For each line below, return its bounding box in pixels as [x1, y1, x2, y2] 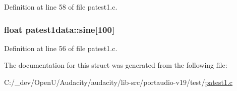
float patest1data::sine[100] [4, 23, 115, 35]
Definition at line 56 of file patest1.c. [4, 42, 117, 53]
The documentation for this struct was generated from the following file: [4, 60, 227, 70]
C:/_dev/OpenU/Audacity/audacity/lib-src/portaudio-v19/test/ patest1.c [4, 77, 233, 87]
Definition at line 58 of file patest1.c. [4, 2, 117, 12]
